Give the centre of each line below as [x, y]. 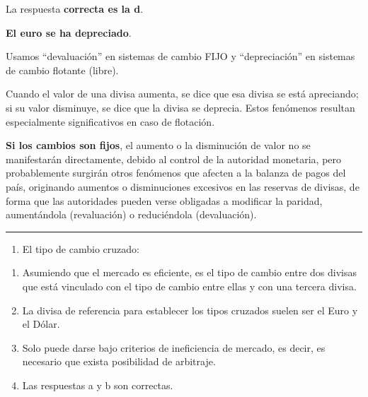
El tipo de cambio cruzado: [81, 248]
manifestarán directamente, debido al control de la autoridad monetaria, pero [174, 159]
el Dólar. [41, 324]
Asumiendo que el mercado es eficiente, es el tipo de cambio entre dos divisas [189, 272]
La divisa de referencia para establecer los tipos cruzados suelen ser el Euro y [190, 310]
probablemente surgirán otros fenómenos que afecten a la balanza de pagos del [176, 173]
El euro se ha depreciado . [69, 32]
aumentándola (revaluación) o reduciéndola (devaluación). [131, 214]
